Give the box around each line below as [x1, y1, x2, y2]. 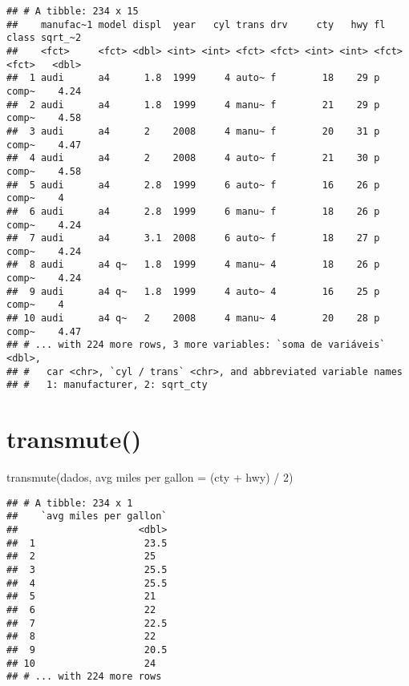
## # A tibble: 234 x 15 [6, 6, 139, 17]
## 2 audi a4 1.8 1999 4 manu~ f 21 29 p [6, 99, 380, 111]
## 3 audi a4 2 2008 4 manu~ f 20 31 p [6, 125, 380, 137]
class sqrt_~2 [6, 32, 82, 44]
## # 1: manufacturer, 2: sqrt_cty [6, 379, 208, 391]
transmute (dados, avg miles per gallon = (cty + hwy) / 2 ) [6, 469, 294, 486]
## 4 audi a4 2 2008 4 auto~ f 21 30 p [6, 152, 380, 164]
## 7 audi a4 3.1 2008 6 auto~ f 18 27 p [6, 232, 380, 244]
